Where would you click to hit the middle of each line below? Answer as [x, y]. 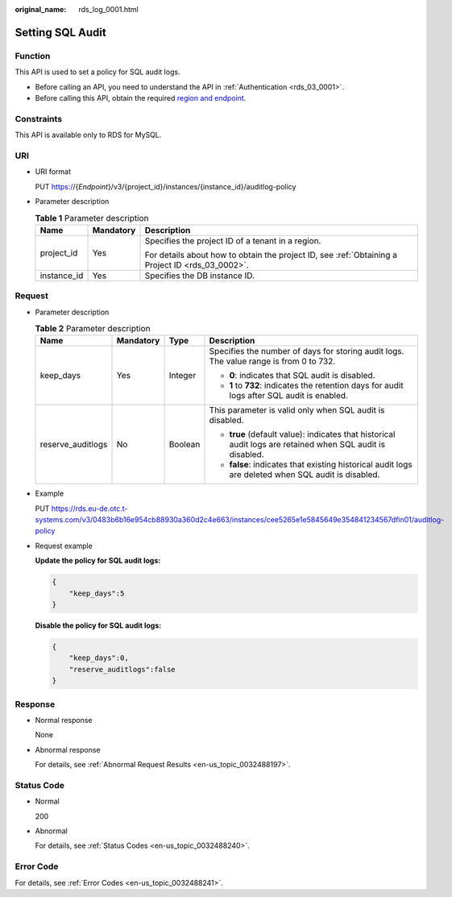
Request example [64, 546]
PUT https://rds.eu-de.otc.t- [81, 509]
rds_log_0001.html [108, 9]
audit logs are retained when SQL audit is [307, 445]
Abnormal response [68, 750]
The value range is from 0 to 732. [272, 361]
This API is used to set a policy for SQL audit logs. [97, 72]
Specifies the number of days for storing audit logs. [307, 351]
